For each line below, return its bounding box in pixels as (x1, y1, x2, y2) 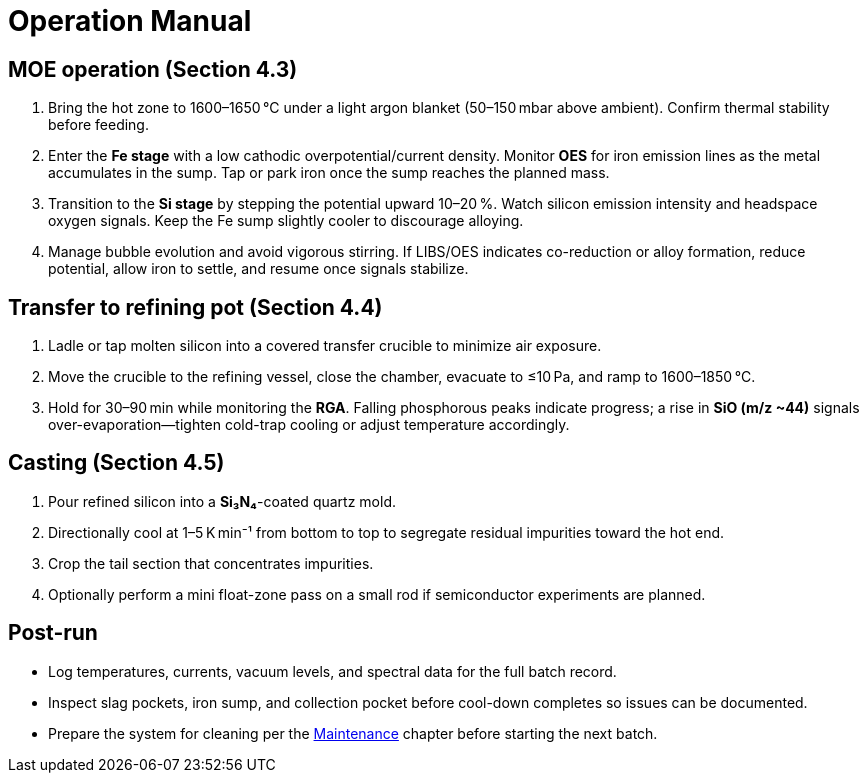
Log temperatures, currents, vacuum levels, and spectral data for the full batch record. (48, 662, 617, 680)
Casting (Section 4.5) (8, 450, 225, 476)
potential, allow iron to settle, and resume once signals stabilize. (48, 260, 469, 278)
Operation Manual (8, 4, 252, 38)
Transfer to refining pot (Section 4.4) (8, 294, 383, 320)
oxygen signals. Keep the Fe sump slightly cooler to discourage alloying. (48, 212, 524, 230)
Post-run (8, 620, 98, 646)
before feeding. (48, 116, 149, 134)
